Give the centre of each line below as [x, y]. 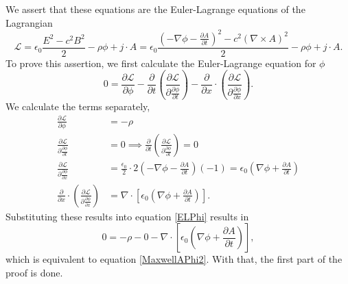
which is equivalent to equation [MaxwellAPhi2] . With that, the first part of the [174, 259]
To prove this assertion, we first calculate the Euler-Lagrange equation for [161, 63]
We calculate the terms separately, [78, 106]
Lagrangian [29, 22]
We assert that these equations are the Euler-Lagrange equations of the [155, 9]
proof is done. [34, 272]
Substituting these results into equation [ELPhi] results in [127, 216]
